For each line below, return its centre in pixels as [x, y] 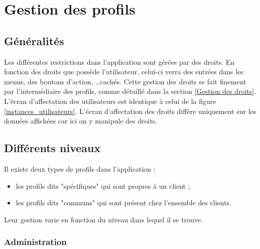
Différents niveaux [52, 148]
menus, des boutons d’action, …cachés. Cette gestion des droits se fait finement [125, 81]
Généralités [34, 40]
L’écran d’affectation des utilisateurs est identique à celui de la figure [110, 101]
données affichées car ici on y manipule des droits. [81, 121]
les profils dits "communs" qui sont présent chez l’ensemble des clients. [124, 203]
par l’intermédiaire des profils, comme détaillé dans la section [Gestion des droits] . [130, 91]
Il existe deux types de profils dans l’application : [80, 168]
